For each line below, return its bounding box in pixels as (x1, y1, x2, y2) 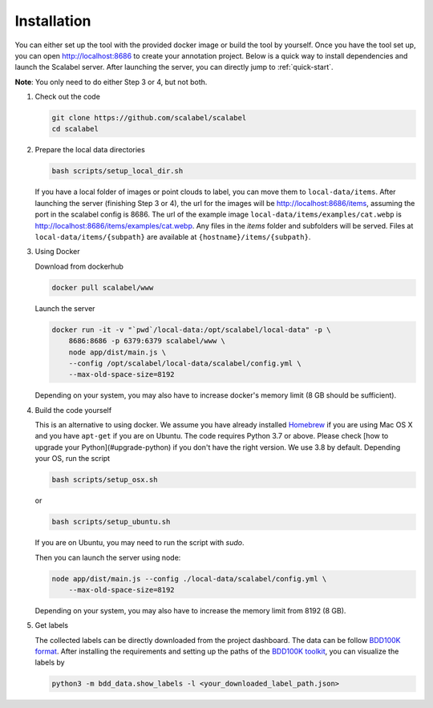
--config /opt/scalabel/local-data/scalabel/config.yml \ (68, 358, 301, 368)
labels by (34, 657, 65, 667)
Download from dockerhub (34, 261, 124, 271)
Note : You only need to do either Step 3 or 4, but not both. (14, 77, 208, 87)
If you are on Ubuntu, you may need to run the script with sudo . (34, 538, 245, 548)
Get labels (34, 621, 68, 630)
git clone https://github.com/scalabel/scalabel (51, 113, 247, 123)
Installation (14, 12, 91, 30)
